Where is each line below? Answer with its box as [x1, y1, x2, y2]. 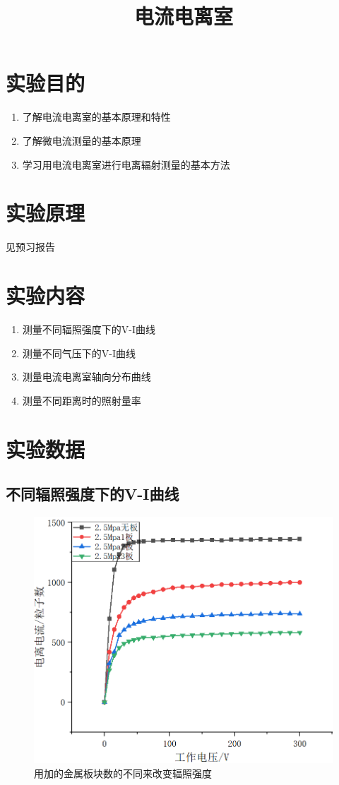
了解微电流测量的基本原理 [22, 133, 141, 148]
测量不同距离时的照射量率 [22, 393, 141, 407]
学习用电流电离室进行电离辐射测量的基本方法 [22, 157, 230, 172]
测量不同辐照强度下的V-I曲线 [22, 321, 156, 336]
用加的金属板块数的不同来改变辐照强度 [34, 765, 212, 780]
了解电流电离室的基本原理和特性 [22, 109, 171, 124]
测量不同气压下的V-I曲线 [22, 345, 136, 360]
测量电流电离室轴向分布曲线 [22, 369, 151, 384]
